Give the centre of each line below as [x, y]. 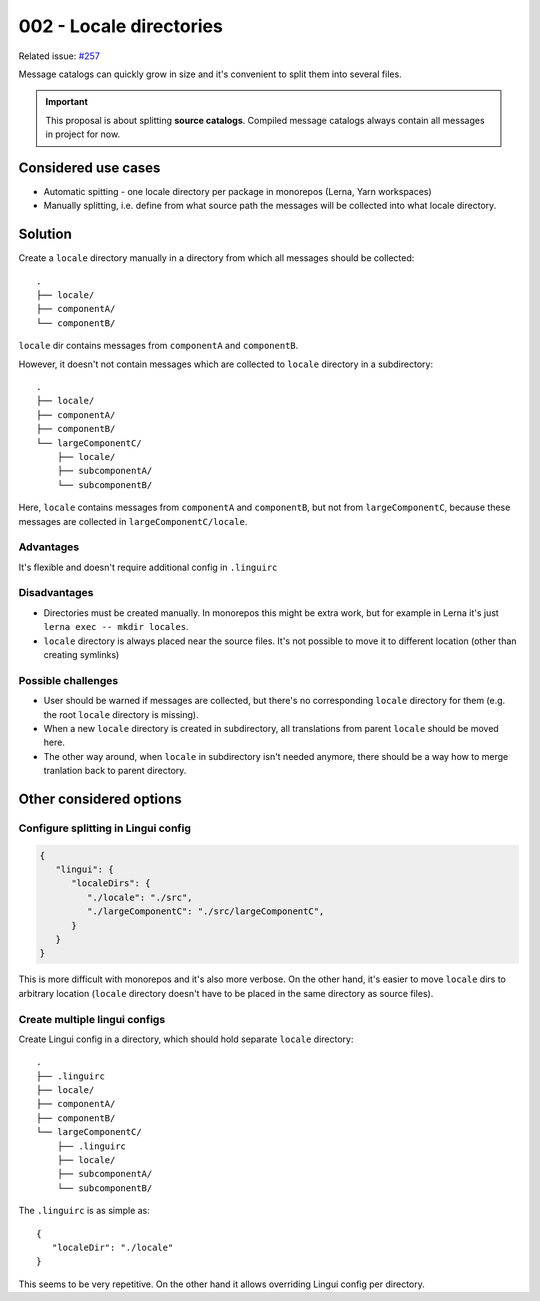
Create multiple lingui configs [92, 1019]
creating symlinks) [81, 655]
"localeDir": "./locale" [112, 1247]
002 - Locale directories [121, 26]
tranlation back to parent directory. [115, 771]
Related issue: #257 [59, 56]
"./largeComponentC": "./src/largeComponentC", [205, 911]
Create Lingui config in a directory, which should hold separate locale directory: [186, 1039]
